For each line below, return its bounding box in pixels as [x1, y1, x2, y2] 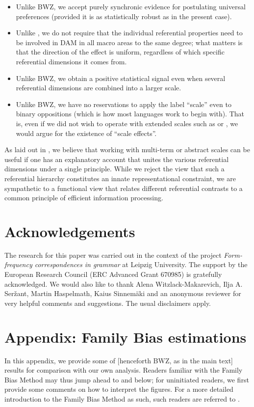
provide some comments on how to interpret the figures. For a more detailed [4, 384, 233, 394]
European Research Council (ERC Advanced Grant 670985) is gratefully [4, 269, 222, 279]
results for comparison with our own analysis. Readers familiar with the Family [4, 365, 243, 375]
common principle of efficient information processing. [4, 192, 163, 203]
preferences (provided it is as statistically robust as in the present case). [16, 11, 232, 21]
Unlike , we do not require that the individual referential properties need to [16, 27, 243, 38]
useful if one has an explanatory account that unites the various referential [4, 154, 229, 164]
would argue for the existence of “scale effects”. [16, 128, 157, 138]
